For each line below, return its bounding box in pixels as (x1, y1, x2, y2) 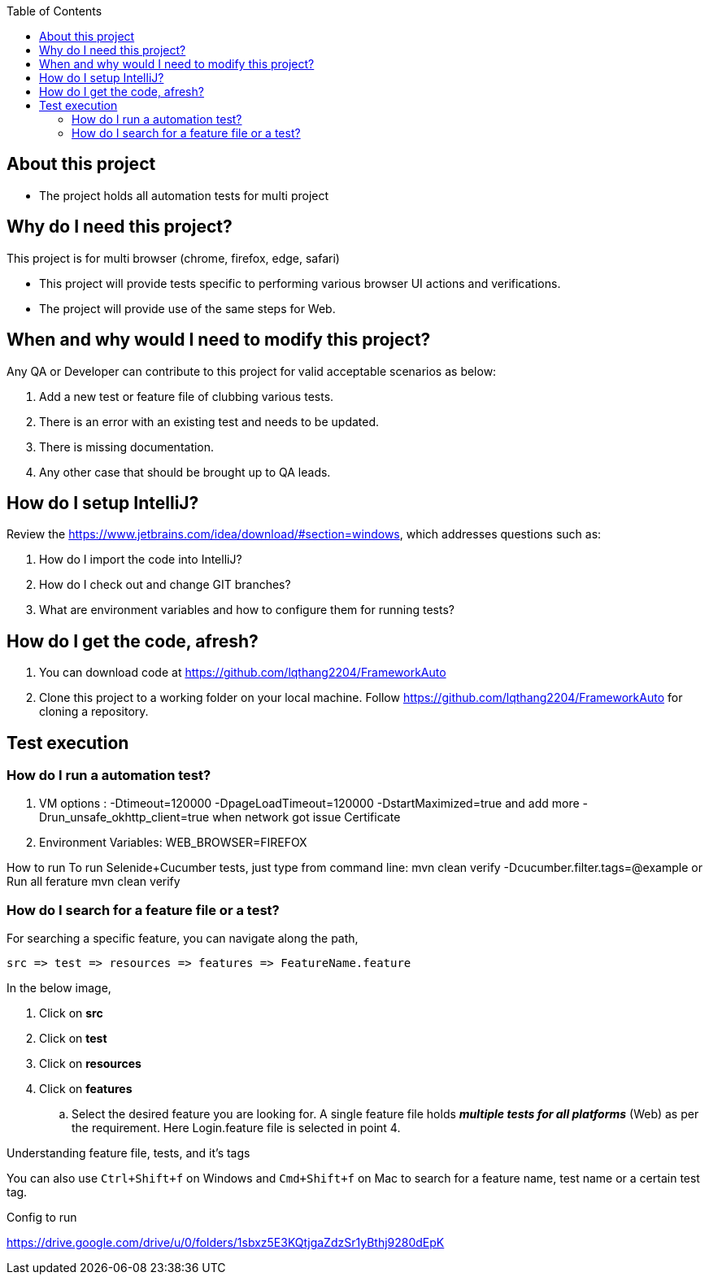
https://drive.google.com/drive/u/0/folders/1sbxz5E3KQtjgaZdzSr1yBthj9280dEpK (7, 1235, 445, 1250)
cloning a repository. (39, 704, 149, 719)
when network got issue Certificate (212, 810, 401, 825)
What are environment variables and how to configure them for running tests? (39, 603, 455, 617)
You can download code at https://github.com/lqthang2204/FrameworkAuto (39, 665, 446, 680)
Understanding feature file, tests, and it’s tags (7, 1146, 250, 1161)
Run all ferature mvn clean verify (7, 874, 181, 889)
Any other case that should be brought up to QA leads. (39, 464, 331, 479)
